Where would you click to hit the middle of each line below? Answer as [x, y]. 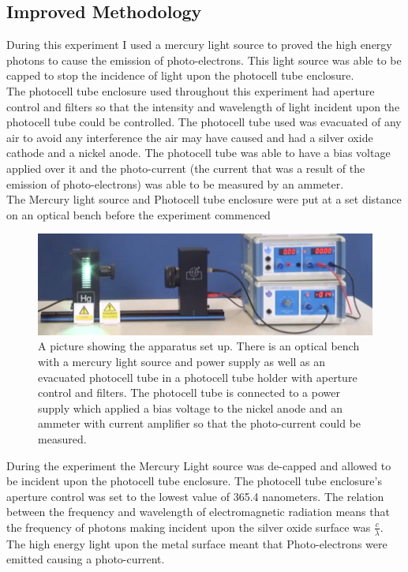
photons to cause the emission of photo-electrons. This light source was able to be [204, 60]
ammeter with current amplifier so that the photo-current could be [200, 423]
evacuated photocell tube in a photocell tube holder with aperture [198, 377]
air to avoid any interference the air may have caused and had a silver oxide [190, 137]
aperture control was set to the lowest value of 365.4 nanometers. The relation [195, 496]
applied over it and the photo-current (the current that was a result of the [186, 168]
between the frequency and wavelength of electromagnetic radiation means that [198, 512]
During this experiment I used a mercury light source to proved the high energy [199, 45]
